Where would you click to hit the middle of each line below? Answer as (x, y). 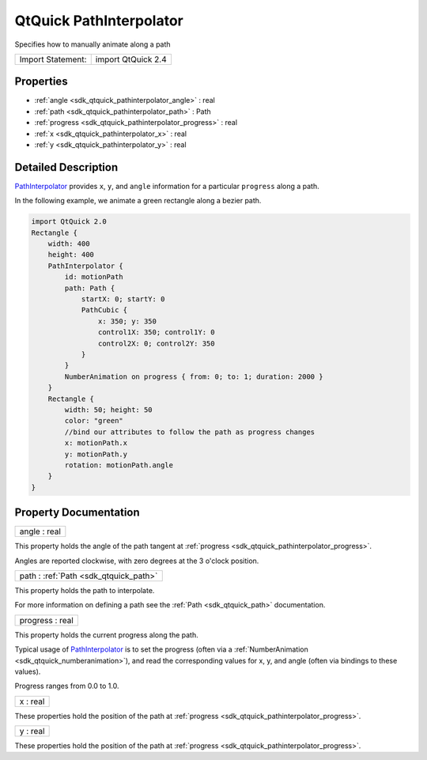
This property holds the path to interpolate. (85, 590)
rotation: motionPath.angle (119, 465)
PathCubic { (104, 310)
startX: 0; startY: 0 (123, 299)
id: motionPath (94, 277)
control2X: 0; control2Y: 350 (156, 343)
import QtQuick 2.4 (131, 59)
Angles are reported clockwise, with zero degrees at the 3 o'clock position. (137, 561)
